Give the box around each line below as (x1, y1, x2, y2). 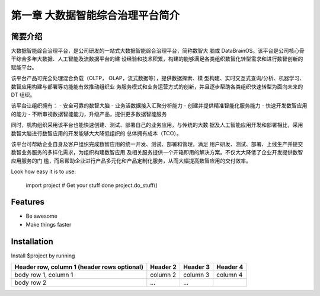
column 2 (150, 270, 177, 279)
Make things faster (25, 221, 72, 228)
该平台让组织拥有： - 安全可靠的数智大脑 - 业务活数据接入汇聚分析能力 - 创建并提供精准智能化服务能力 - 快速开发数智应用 (11, 102, 308, 109)
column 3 (183, 270, 210, 279)
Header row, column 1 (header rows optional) (14, 263, 143, 271)
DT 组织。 (11, 91, 36, 98)
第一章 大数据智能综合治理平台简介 (11, 9, 180, 22)
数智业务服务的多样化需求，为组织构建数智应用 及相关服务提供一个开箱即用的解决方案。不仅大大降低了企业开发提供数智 (11, 149, 303, 156)
